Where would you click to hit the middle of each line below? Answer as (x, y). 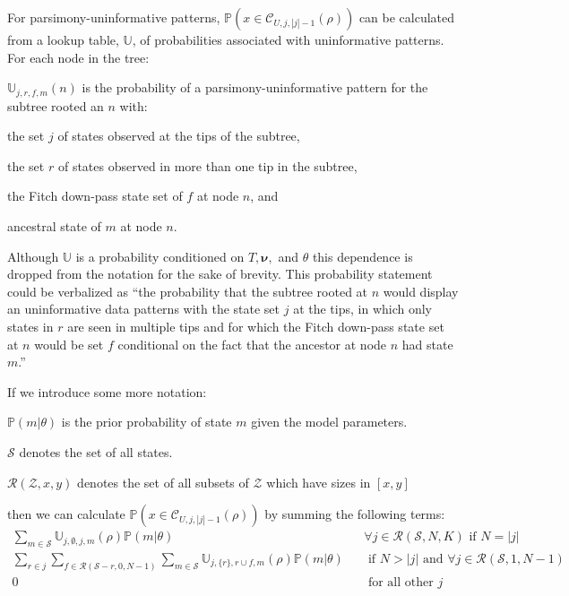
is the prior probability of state (147, 422)
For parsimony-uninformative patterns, (114, 17)
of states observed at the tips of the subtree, (179, 136)
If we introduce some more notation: (107, 391)
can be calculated (407, 17)
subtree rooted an (56, 105)
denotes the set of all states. (96, 451)
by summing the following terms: (355, 514)
